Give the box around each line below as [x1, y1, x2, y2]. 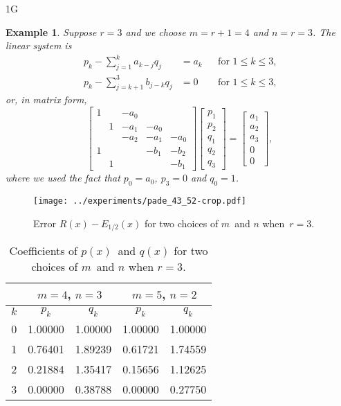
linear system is [6, 38, 72, 53]
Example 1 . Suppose [6, 24, 97, 39]
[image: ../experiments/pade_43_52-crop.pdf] [33, 196, 246, 206]
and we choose [125, 24, 186, 39]
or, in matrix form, [6, 92, 87, 107]
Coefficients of [9, 242, 77, 259]
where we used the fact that [6, 170, 120, 185]
